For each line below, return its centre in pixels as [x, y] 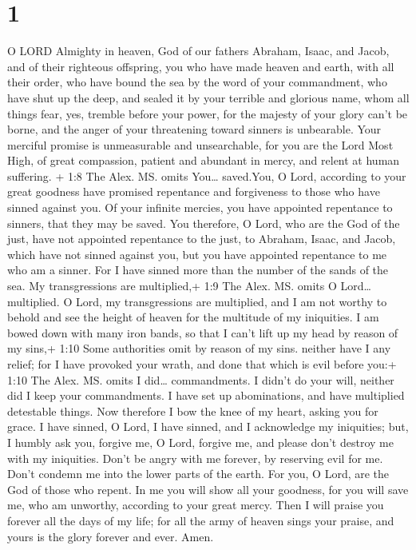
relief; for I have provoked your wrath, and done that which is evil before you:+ [202, 364]
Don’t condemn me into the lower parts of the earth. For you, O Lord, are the [198, 474]
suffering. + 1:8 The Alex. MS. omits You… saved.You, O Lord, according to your [207, 175]
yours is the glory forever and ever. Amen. [111, 536]
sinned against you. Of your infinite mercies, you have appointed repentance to [200, 207]
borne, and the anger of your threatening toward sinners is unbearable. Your [194, 129]
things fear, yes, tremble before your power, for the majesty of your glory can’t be [208, 113]
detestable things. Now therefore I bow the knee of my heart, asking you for [193, 411]
